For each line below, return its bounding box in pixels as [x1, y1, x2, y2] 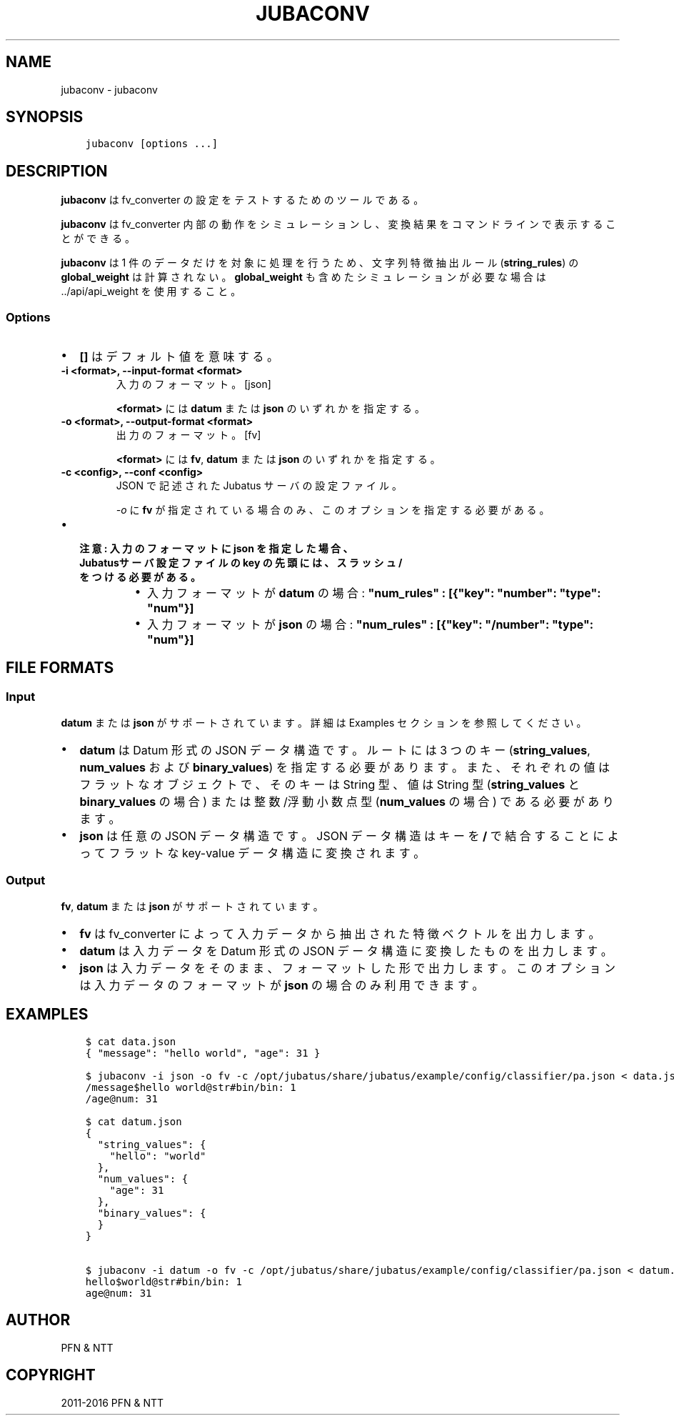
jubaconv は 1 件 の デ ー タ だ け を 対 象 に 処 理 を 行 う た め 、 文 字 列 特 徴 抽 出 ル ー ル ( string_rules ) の [61, 256, 579, 269]
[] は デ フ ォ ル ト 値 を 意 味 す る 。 [79, 349, 279, 364]
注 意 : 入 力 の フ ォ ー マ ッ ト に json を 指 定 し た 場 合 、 [79, 542, 353, 555]
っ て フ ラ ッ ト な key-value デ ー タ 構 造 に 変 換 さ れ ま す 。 [79, 846, 426, 861]
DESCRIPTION [6, 161, 108, 180]
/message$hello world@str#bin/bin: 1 [85, 1081, 296, 1093]
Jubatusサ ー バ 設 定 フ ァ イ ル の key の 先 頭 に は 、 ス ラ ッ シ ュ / [79, 557, 403, 569]
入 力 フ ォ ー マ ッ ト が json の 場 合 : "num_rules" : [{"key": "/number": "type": [147, 617, 594, 632]
